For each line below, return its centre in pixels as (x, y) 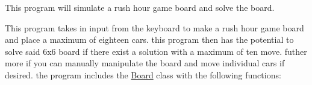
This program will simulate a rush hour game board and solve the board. (140, 7)
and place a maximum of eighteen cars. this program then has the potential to (149, 39)
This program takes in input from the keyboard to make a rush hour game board (154, 27)
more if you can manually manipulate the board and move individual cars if (145, 63)
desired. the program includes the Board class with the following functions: (143, 74)
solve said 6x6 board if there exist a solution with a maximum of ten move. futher (156, 51)
